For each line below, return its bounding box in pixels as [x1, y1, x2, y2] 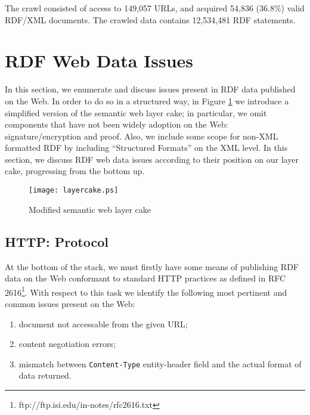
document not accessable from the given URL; [18, 317, 188, 330]
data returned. [18, 369, 72, 382]
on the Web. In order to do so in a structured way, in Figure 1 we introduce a [5, 94, 289, 107]
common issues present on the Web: [5, 297, 135, 309]
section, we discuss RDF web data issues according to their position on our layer [5, 153, 299, 165]
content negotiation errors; [18, 337, 116, 350]
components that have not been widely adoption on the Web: [5, 118, 228, 131]
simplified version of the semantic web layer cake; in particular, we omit [5, 106, 267, 119]
